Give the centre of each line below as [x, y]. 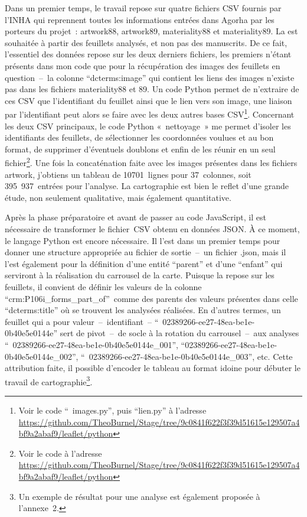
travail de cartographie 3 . [49, 381]
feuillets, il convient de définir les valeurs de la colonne [103, 286]
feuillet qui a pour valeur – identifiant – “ [82, 321]
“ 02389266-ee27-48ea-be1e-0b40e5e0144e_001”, [92, 344]
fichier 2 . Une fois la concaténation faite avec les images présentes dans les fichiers [151, 162]
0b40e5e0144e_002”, [42, 356]
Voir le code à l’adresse [60, 453]
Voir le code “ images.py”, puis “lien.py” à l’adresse [112, 410]
